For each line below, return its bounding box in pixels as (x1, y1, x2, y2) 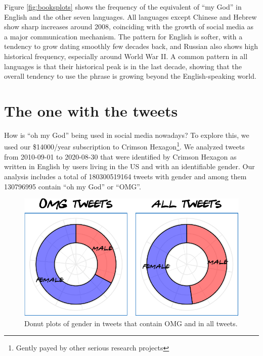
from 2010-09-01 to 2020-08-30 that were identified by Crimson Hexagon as (4, 151, 237, 162)
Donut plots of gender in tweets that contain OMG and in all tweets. (24, 318, 238, 328)
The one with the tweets (4, 100, 178, 121)
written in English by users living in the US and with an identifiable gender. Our (4, 161, 255, 172)
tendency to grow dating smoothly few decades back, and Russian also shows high (4, 41, 258, 52)
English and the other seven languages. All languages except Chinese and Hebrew (4, 11, 257, 22)
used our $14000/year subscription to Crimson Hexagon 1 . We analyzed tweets (4, 140, 245, 152)
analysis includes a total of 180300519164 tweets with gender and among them (4, 171, 247, 181)
